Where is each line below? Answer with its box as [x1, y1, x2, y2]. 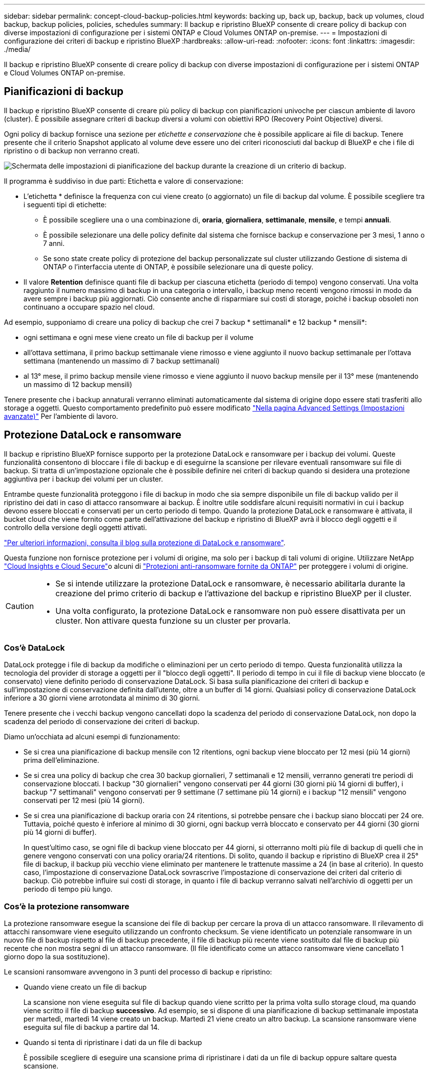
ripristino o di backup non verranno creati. [4, 146, 140, 155]
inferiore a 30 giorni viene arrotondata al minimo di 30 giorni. [4, 694, 200, 703]
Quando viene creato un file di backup [24, 983, 147, 992]
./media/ [4, 45, 31, 53]
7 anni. [43, 239, 65, 247]
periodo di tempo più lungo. [24, 885, 113, 894]
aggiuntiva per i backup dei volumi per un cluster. [4, 474, 163, 483]
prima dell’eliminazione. [24, 756, 99, 765]
